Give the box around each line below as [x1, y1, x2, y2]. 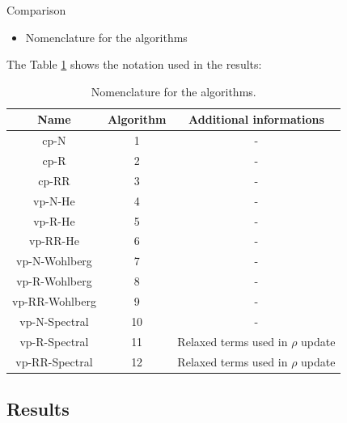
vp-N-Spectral [19, 312, 89, 329]
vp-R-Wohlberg [16, 273, 92, 290]
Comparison [6, 2, 66, 18]
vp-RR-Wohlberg [12, 292, 96, 309]
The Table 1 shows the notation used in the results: [6, 56, 262, 73]
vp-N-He [33, 192, 75, 209]
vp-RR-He [29, 232, 79, 249]
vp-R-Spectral [19, 332, 89, 349]
